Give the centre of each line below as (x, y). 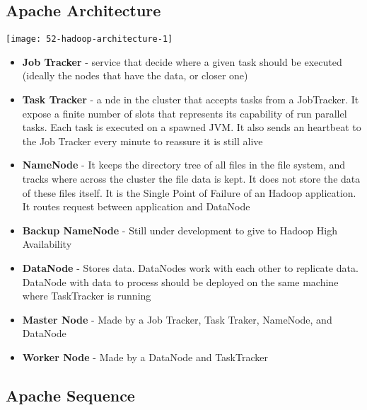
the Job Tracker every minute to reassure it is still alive (142, 141)
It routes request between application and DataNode (136, 206)
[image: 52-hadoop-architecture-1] (89, 39)
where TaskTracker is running (87, 296)
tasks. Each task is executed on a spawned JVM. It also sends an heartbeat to (192, 127)
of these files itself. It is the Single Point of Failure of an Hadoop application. (189, 192)
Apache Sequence (70, 395)
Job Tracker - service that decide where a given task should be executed (182, 61)
